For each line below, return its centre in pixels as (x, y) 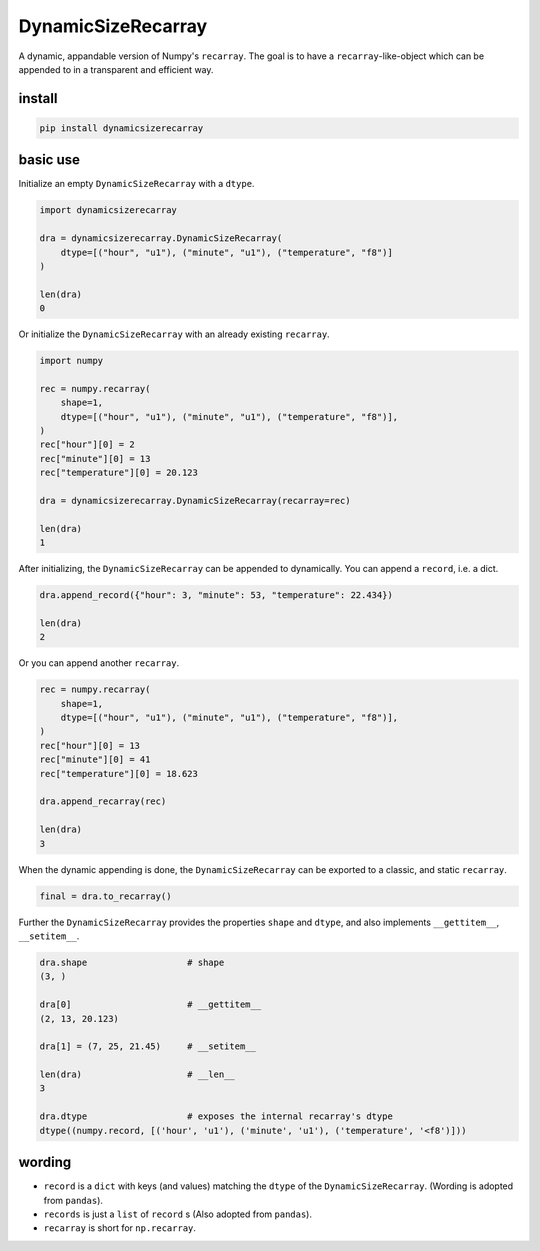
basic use (49, 160)
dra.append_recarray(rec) (103, 801)
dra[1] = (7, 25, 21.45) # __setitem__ (148, 1046)
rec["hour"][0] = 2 (87, 444)
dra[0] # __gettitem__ (150, 1004)
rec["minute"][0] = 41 (95, 759)
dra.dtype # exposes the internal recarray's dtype (216, 1116)
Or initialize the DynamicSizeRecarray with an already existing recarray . (174, 334)
